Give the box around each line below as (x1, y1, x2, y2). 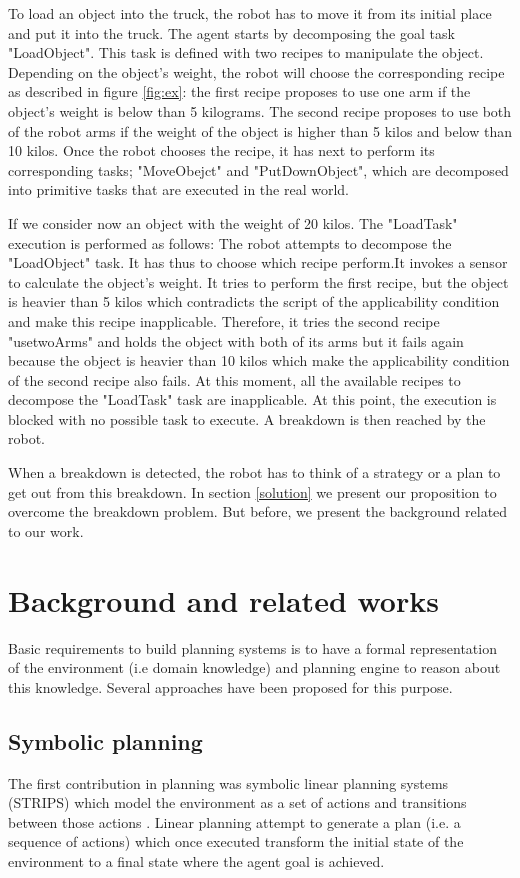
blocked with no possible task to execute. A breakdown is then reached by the (8, 408, 486, 429)
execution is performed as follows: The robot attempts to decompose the (8, 232, 452, 253)
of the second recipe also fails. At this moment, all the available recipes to (8, 369, 461, 390)
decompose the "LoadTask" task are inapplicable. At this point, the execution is (8, 389, 497, 410)
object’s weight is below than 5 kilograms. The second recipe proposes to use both (8, 100, 512, 121)
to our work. (8, 520, 84, 541)
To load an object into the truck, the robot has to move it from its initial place (8, 3, 492, 23)
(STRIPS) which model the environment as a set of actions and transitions (8, 792, 467, 813)
